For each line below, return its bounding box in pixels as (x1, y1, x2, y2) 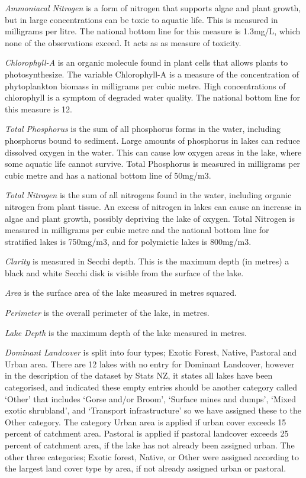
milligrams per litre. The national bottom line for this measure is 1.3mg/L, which (5, 25, 301, 37)
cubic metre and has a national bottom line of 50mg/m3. (5, 169, 211, 181)
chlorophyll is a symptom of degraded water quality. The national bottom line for (5, 91, 300, 104)
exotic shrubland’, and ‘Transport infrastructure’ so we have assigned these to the (5, 404, 301, 416)
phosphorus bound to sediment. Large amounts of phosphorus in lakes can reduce (5, 134, 300, 146)
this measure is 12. (5, 102, 72, 115)
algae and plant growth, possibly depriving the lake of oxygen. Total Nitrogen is (5, 212, 295, 224)
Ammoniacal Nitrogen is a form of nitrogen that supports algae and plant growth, (5, 2, 301, 14)
